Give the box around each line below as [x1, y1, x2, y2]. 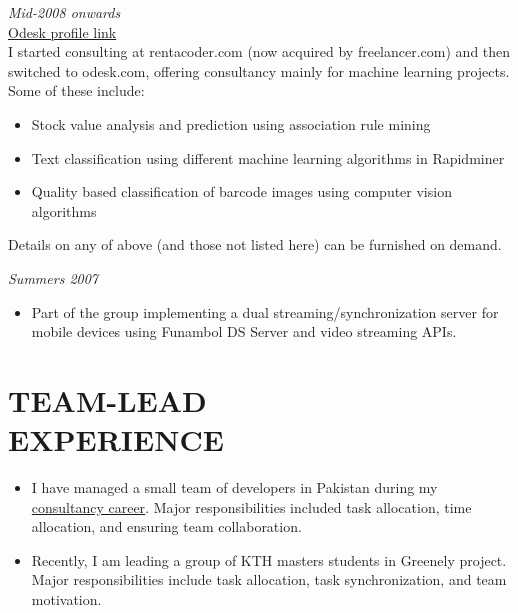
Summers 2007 [8, 267, 98, 288]
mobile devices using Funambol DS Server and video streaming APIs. [31, 321, 457, 342]
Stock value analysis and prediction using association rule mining [31, 113, 431, 134]
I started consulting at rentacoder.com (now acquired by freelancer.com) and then [8, 41, 511, 62]
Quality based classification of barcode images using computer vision [31, 181, 452, 202]
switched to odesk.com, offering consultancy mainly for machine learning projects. [8, 60, 510, 81]
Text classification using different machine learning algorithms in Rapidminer [31, 147, 505, 168]
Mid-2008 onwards [8, 2, 121, 22]
